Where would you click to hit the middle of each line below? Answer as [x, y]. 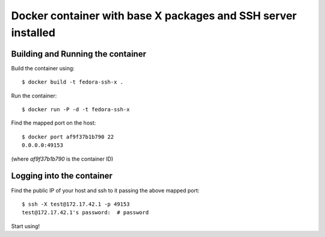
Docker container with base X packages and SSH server [154, 16]
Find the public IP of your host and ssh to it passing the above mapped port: [105, 190]
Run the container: [34, 96]
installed [33, 32]
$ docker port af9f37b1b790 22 [68, 137]
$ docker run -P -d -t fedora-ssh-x [76, 109]
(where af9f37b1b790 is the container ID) [62, 159]
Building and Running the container [79, 54]
